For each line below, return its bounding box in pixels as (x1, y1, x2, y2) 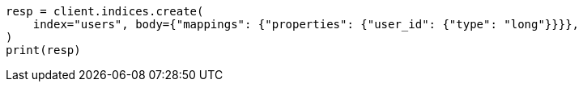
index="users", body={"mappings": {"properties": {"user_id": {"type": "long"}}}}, (32, 18, 580, 31)
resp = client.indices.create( (6, 5, 204, 18)
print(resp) (6, 44, 81, 57)
